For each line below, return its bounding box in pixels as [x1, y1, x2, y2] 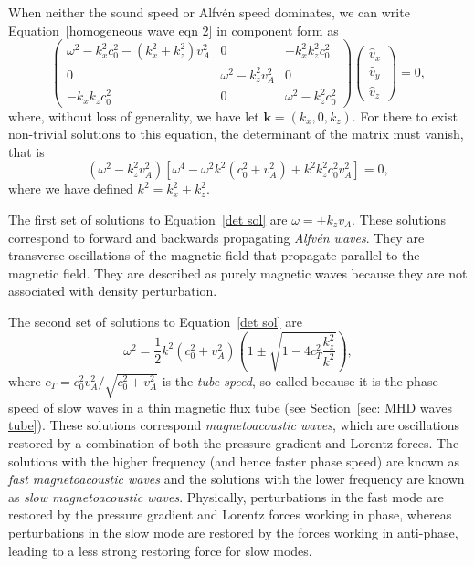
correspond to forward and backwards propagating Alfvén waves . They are [8, 227, 425, 246]
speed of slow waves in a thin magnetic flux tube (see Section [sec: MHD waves [8, 397, 452, 416]
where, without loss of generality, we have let [8, 106, 259, 125]
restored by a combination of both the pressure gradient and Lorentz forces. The [8, 434, 459, 453]
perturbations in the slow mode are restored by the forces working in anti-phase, [8, 523, 458, 542]
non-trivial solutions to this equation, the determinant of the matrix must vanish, [8, 124, 464, 143]
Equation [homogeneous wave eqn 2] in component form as [8, 20, 339, 39]
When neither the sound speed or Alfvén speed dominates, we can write [8, 3, 410, 21]
